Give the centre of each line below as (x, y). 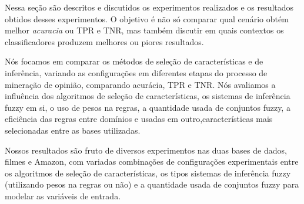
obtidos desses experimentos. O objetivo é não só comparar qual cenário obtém (147, 18)
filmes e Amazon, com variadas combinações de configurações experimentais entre (152, 161)
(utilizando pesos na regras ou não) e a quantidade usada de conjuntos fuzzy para (152, 184)
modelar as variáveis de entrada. (63, 195)
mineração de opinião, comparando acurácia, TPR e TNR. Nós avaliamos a (140, 84)
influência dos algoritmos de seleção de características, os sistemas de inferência (148, 96)
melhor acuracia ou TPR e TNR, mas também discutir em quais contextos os (144, 30)
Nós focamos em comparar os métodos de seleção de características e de (134, 61)
